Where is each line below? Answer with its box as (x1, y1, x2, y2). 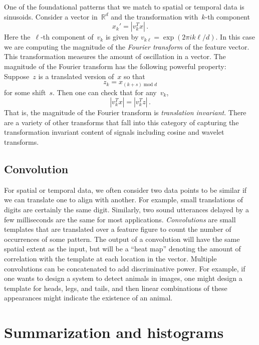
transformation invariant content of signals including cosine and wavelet (4, 127, 224, 137)
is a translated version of (38, 71, 114, 81)
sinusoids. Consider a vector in (4, 11, 98, 22)
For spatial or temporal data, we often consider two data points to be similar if (4, 184, 247, 195)
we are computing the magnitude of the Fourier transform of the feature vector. (4, 41, 249, 52)
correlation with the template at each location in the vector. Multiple (4, 253, 217, 263)
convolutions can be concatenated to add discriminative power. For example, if (4, 263, 245, 273)
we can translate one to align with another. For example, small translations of (4, 194, 243, 205)
